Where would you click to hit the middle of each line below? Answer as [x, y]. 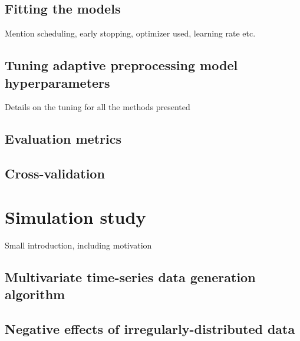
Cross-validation [55, 173]
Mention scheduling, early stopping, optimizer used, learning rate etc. [130, 33]
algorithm [35, 294]
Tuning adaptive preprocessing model [121, 65]
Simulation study [75, 216]
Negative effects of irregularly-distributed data [150, 328]
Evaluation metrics [63, 139]
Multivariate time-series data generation [130, 277]
